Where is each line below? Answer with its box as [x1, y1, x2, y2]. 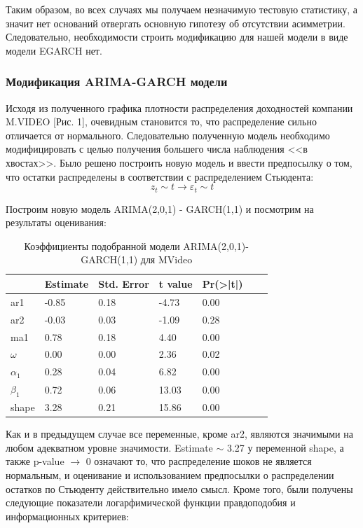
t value [158, 276, 193, 291]
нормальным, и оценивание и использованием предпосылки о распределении [6, 467, 334, 482]
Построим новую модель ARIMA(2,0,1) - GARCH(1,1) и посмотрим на [6, 201, 314, 216]
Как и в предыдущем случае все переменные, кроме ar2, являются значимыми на [6, 426, 353, 441]
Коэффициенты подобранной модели [24, 238, 180, 253]
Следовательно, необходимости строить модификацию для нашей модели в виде [6, 29, 348, 44]
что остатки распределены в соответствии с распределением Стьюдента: [6, 169, 314, 183]
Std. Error [98, 276, 149, 291]
